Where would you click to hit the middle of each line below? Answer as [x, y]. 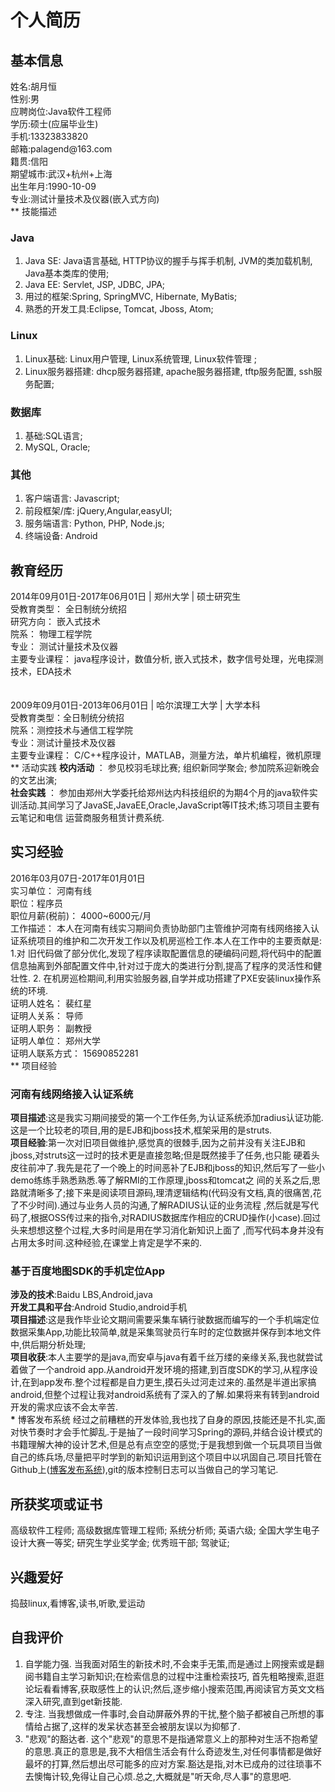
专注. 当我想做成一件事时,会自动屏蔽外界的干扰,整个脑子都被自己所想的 [170, 1713]
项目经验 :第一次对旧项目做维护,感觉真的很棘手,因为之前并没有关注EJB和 [158, 1143]
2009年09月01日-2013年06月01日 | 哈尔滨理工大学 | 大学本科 [135, 705]
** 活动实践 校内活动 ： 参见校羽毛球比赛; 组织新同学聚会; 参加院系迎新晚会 [165, 767]
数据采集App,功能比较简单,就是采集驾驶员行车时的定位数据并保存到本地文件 [166, 1332]
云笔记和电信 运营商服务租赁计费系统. [87, 817]
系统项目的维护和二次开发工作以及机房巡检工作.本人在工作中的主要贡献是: [170, 940]
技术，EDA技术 [41, 671]
